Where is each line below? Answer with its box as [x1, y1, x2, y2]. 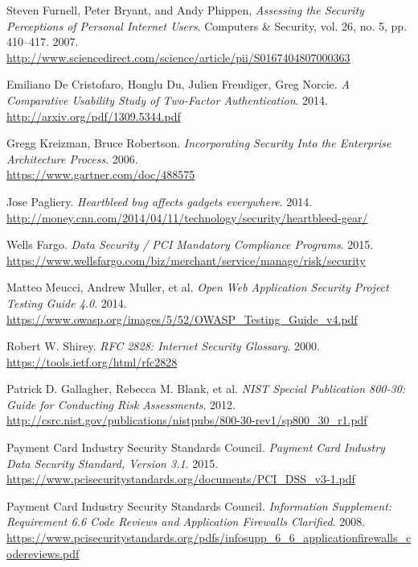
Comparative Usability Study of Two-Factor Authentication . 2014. [6, 91, 328, 108]
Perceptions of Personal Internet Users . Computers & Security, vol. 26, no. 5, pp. [6, 17, 408, 34]
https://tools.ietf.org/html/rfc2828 [6, 353, 178, 370]
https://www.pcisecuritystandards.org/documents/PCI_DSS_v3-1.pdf [6, 470, 355, 487]
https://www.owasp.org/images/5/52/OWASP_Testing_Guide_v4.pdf [6, 310, 358, 327]
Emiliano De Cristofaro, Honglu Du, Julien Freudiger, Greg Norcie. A [6, 76, 350, 93]
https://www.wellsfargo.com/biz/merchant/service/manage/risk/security [6, 251, 366, 268]
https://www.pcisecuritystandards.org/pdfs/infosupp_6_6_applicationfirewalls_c [6, 529, 412, 546]
